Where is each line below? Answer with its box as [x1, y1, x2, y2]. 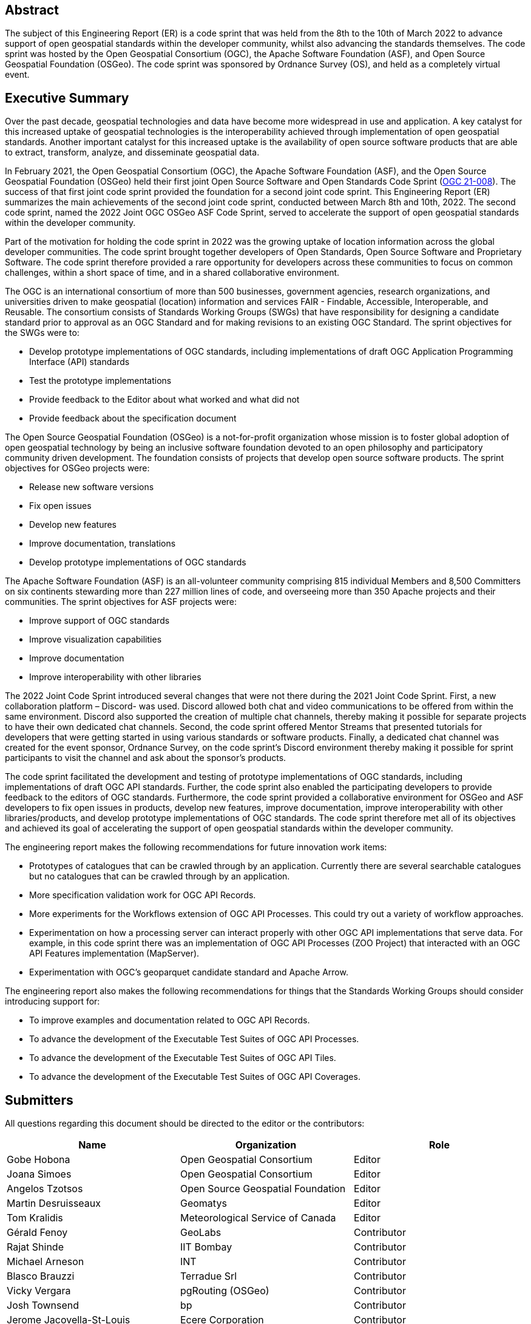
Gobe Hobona [7, 1153, 70, 1166]
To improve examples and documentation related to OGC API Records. [29, 1015, 310, 1026]
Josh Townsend [7, 1299, 79, 1312]
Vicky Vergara [7, 1285, 71, 1297]
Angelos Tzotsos [7, 1182, 83, 1195]
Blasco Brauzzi [7, 1270, 75, 1283]
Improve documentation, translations [29, 538, 176, 549]
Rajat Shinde [7, 1241, 64, 1254]
